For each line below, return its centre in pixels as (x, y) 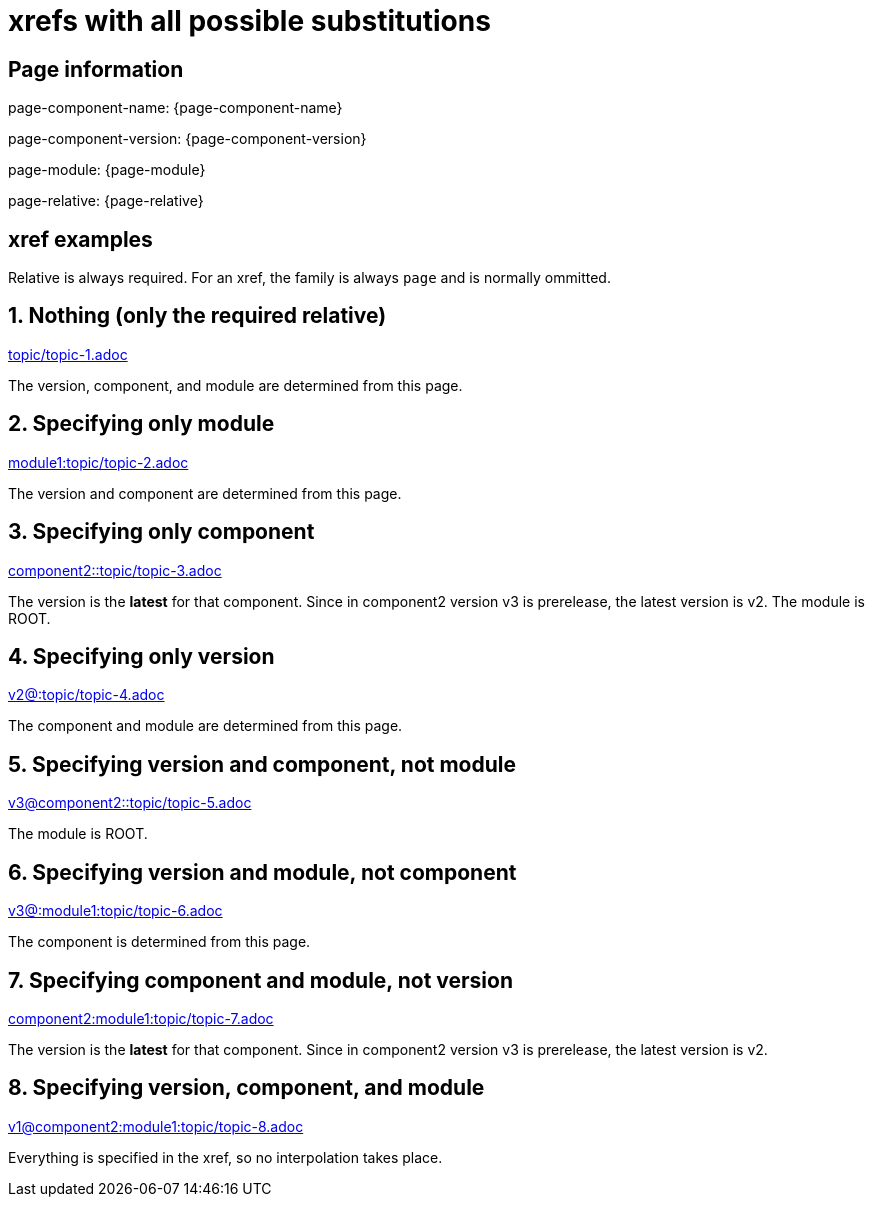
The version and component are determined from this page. (205, 493)
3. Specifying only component (161, 532)
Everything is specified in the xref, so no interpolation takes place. (225, 1157)
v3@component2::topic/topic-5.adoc (130, 803)
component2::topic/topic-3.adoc (115, 570)
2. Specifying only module (141, 424)
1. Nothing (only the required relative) (197, 316)
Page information (96, 69)
